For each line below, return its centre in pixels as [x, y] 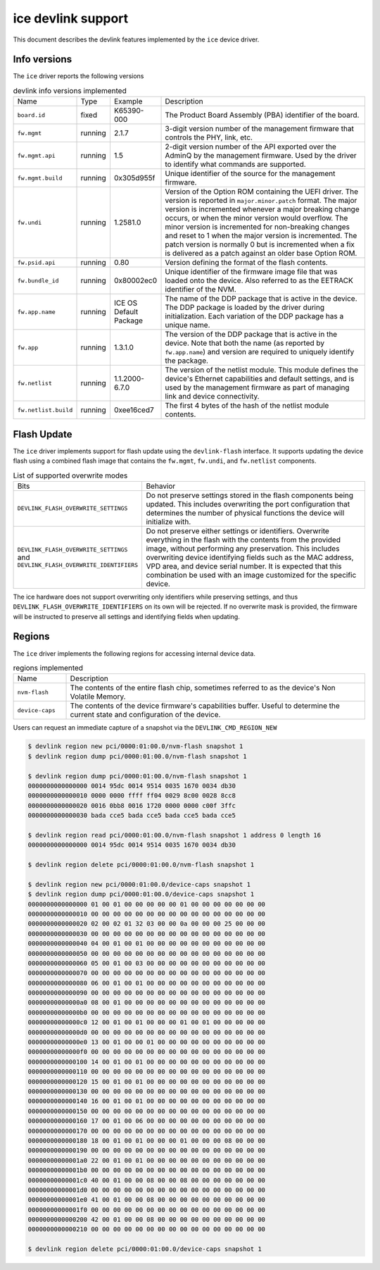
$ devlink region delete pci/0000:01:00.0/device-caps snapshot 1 [145, 1249]
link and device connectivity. [212, 397]
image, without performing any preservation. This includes [243, 548]
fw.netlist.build [45, 410]
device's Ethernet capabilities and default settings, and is [260, 379]
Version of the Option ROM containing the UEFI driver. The [262, 192]
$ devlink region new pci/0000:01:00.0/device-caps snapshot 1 [139, 884]
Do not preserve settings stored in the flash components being [250, 495]
